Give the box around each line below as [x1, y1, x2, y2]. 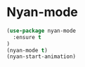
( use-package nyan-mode [6, 27, 77, 34]
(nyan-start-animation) [6, 53, 77, 60]
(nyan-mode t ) [6, 47, 48, 54]
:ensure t [13, 33, 41, 40]
